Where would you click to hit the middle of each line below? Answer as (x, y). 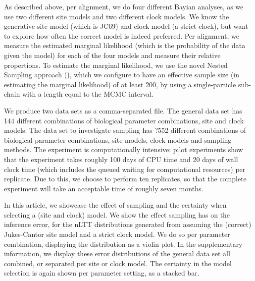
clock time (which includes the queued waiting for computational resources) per (125, 169)
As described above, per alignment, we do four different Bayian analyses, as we (124, 6)
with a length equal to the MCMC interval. (88, 94)
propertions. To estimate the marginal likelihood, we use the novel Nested (116, 65)
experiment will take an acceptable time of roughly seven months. (104, 188)
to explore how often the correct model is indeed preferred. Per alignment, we (122, 35)
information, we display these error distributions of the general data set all (117, 253)
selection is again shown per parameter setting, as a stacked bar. (102, 273)
